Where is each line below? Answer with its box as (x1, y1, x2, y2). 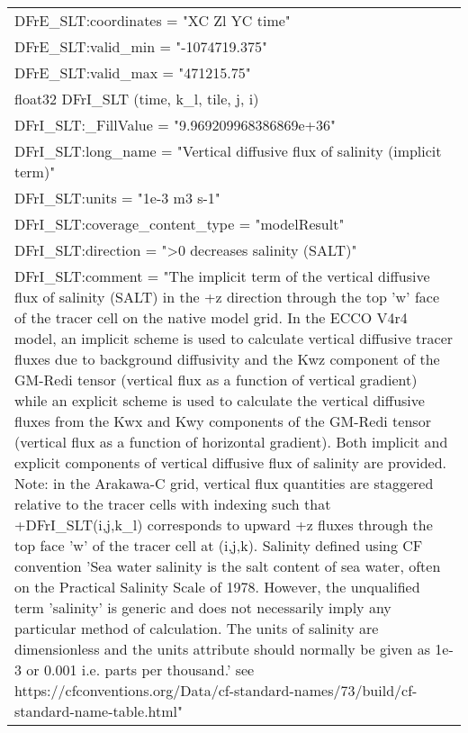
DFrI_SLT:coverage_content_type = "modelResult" (14, 213, 345, 234)
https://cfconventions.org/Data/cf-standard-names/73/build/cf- (14, 680, 418, 701)
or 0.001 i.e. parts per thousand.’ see (26, 659, 255, 680)
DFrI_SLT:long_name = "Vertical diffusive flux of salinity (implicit (14, 140, 442, 161)
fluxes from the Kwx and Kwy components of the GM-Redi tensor (14, 411, 431, 431)
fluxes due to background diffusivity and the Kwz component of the (14, 348, 440, 369)
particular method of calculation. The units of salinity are (14, 618, 379, 638)
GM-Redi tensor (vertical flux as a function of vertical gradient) (14, 369, 418, 390)
